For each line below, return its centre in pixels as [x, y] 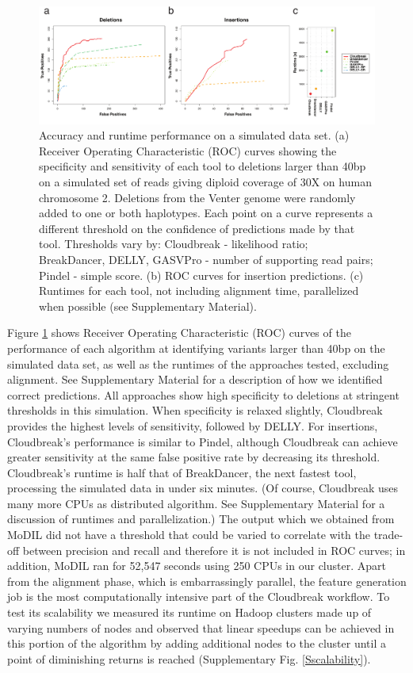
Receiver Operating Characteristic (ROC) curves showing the [188, 150]
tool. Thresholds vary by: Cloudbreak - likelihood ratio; [174, 244]
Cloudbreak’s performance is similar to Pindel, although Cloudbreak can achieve [203, 441]
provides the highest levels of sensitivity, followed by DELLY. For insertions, [193, 425]
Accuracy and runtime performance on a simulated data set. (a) [194, 135]
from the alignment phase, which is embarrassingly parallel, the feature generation [207, 581]
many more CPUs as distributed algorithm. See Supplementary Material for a [196, 503]
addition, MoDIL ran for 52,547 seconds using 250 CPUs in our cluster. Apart [197, 566]
